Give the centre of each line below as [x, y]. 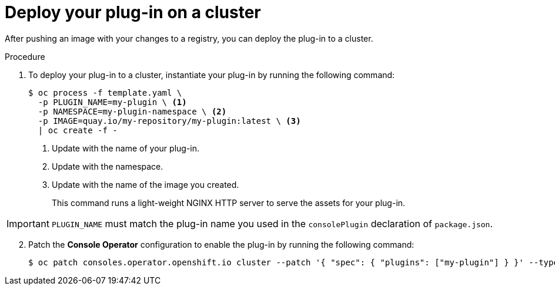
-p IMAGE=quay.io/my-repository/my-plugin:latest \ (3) [169, 121]
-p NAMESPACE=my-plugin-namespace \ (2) [132, 111]
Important [28, 223]
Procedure [25, 56]
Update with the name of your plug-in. [126, 148]
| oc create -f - [78, 130]
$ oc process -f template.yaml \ [105, 92]
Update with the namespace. [108, 166]
